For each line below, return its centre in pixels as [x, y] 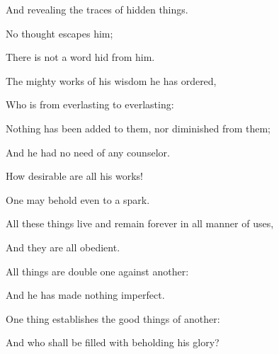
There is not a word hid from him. [80, 57]
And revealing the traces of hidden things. [97, 9]
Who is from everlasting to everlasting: [90, 104]
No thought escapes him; [59, 33]
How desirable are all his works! [74, 176]
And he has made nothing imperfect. [85, 295]
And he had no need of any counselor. [88, 152]
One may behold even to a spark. [78, 199]
